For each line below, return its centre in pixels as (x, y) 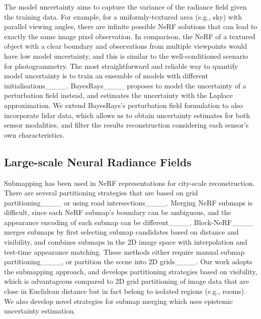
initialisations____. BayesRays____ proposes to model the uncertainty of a (125, 85)
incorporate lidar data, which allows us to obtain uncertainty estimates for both (127, 115)
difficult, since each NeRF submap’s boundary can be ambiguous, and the (118, 212)
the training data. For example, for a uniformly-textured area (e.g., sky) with (123, 16)
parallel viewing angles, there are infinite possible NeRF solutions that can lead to (131, 26)
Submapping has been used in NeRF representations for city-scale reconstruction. (129, 183)
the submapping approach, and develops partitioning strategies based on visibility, (131, 271)
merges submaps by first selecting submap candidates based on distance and (121, 232)
